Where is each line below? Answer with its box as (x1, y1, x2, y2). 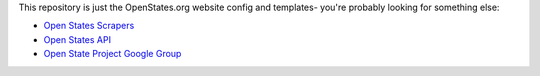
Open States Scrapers (43, 20, 135, 32)
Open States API (43, 33, 112, 45)
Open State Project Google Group (43, 48, 182, 60)
